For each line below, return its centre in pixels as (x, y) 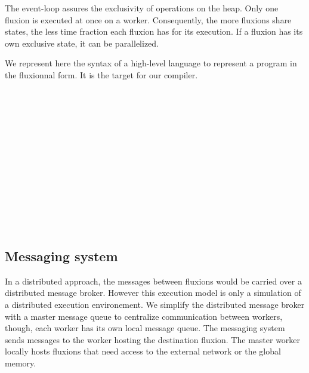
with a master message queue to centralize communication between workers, (144, 316)
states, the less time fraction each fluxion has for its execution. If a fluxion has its (154, 31)
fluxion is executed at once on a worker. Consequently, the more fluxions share (148, 19)
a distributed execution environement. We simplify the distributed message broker (155, 305)
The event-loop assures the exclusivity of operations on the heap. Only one (142, 8)
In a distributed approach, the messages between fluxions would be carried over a (153, 281)
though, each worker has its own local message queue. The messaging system (145, 328)
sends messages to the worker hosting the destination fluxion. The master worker (153, 339)
